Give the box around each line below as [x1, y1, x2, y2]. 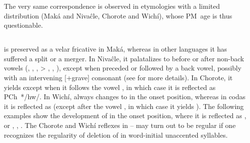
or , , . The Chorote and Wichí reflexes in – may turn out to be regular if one [4, 120, 236, 130]
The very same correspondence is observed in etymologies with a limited [4, 1, 220, 11]
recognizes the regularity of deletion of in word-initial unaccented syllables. [4, 129, 228, 140]
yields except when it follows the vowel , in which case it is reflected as [4, 82, 216, 92]
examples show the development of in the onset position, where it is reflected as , [4, 110, 247, 121]
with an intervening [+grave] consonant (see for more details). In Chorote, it [4, 72, 233, 82]
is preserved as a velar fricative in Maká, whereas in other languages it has [4, 44, 227, 54]
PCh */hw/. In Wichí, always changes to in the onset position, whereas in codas [4, 91, 246, 102]
